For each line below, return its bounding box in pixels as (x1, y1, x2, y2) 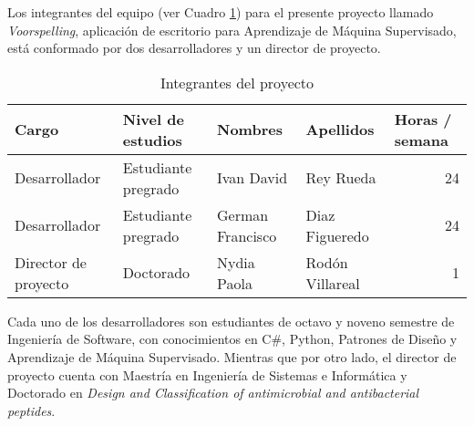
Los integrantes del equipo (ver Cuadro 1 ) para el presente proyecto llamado (7, 3, 434, 21)
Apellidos (305, 119, 375, 140)
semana (394, 129, 448, 151)
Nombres (217, 119, 283, 140)
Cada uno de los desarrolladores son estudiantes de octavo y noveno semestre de (7, 311, 455, 330)
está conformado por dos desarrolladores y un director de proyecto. (7, 38, 381, 57)
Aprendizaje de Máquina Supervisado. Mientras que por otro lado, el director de (7, 347, 457, 366)
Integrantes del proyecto (160, 71, 314, 93)
